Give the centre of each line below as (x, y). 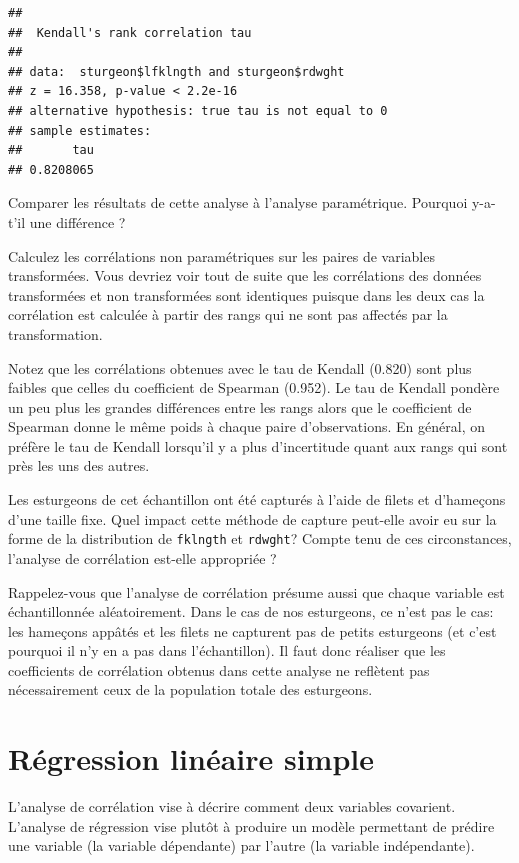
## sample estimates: (80, 130)
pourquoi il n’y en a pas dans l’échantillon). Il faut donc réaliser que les (227, 650)
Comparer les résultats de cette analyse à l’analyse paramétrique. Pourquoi (238, 202)
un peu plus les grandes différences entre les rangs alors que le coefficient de (240, 406)
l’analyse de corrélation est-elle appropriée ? (142, 557)
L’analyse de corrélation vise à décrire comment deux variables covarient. (232, 806)
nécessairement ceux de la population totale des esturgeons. (190, 689)
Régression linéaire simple (191, 758)
